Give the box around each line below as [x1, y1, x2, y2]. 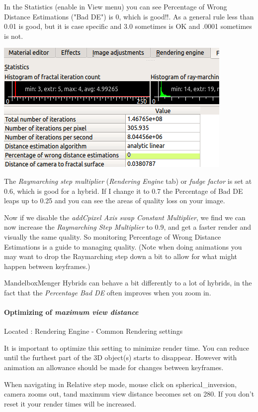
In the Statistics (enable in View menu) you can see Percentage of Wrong [4, 1, 227, 11]
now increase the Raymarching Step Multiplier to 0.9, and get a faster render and [4, 222, 252, 232]
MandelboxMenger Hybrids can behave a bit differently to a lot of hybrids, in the [4, 277, 252, 288]
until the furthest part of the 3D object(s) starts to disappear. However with [4, 352, 237, 363]
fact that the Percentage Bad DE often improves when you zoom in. [4, 287, 211, 297]
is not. [4, 30, 23, 41]
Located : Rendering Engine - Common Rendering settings [4, 326, 183, 336]
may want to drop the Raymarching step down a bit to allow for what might [4, 251, 237, 262]
